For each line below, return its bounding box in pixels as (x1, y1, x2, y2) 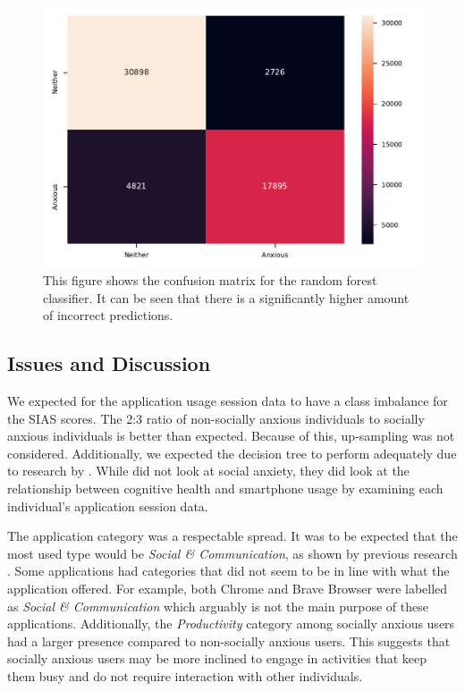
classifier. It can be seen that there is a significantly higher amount (43, 288, 410, 307)
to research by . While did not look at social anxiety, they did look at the (7, 461, 410, 480)
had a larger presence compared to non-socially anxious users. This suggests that (7, 631, 451, 650)
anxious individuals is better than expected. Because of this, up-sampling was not (7, 426, 455, 445)
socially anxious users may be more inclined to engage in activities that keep (7, 649, 427, 668)
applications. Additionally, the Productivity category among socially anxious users (7, 614, 455, 633)
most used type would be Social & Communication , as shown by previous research (7, 544, 458, 562)
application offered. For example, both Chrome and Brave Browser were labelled (7, 579, 448, 598)
